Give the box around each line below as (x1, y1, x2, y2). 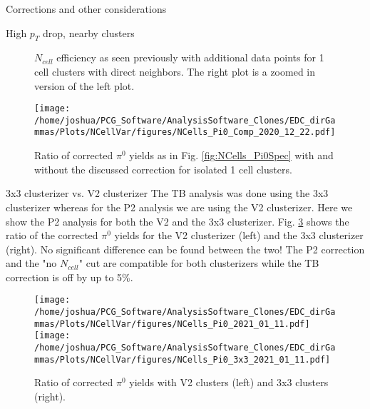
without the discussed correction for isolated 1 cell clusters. (34, 161, 292, 176)
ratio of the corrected (6, 228, 98, 243)
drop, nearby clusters (43, 25, 135, 40)
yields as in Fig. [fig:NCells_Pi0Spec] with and (129, 148, 334, 163)
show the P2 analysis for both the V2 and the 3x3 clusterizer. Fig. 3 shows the (6, 213, 349, 228)
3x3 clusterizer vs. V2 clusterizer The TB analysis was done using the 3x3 (6, 186, 329, 201)
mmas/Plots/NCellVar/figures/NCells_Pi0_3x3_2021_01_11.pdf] (34, 354, 331, 365)
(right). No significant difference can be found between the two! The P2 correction (6, 241, 365, 256)
